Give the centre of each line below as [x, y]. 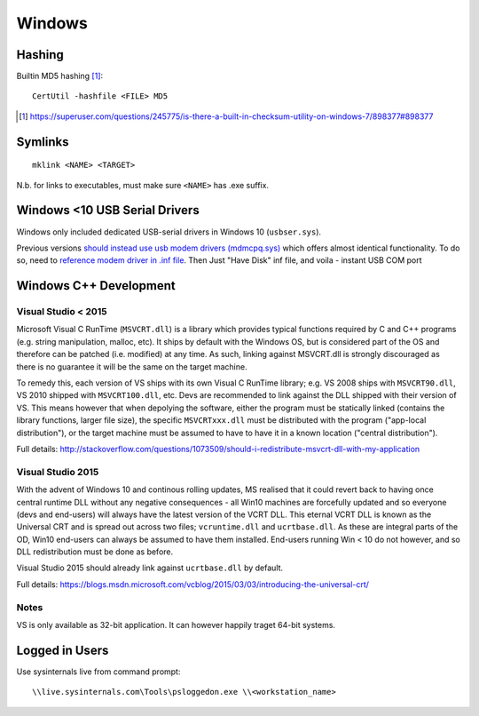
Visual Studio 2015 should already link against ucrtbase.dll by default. [150, 568]
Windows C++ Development [96, 286]
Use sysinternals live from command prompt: [98, 672]
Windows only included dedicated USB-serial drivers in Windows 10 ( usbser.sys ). [169, 232]
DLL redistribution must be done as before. [95, 552]
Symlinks [43, 142]
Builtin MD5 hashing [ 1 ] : [60, 76]
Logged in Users [63, 650]
